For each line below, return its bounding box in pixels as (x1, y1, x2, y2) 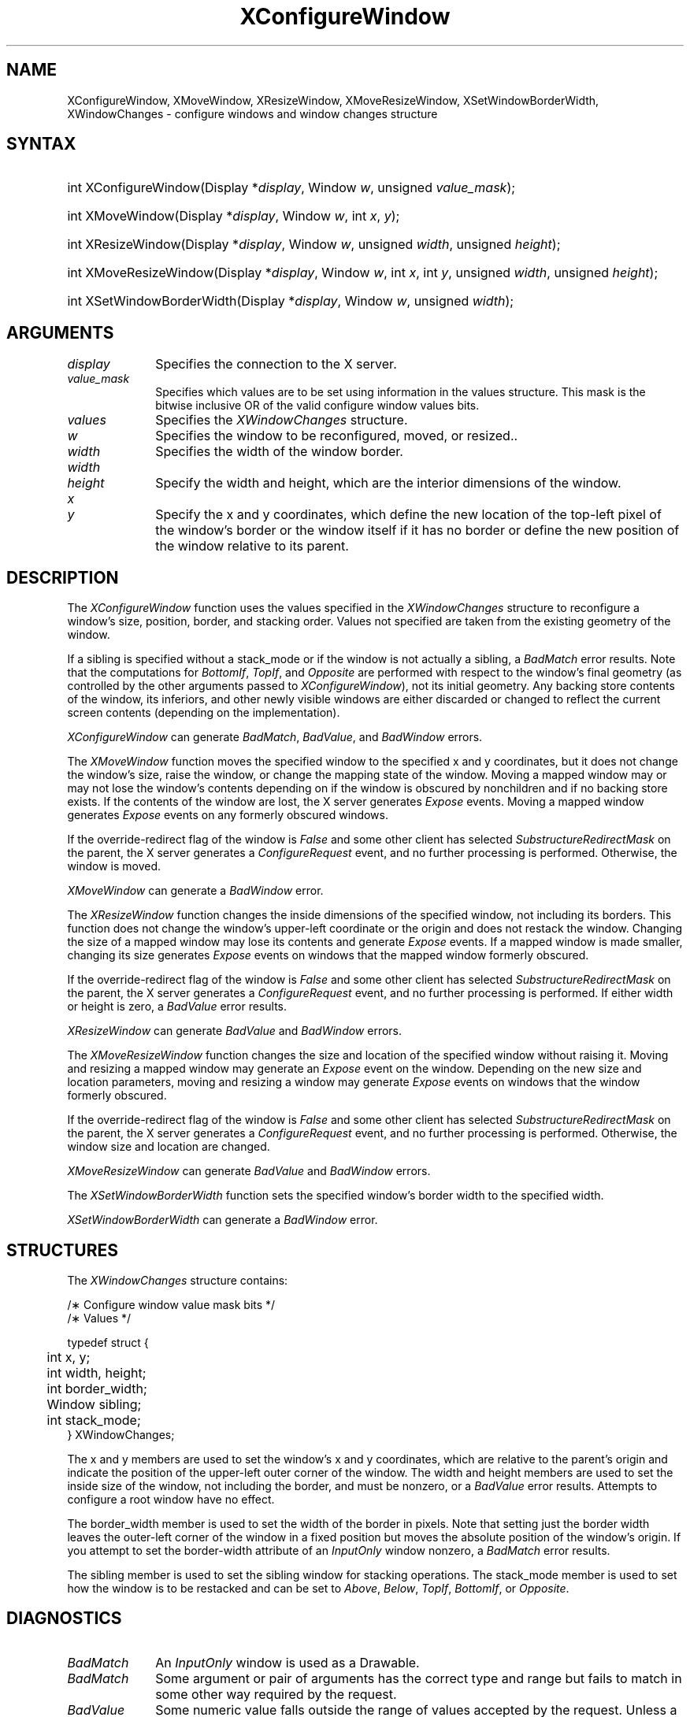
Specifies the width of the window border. (155, 443, 403, 460)
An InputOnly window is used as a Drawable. (155, 1654, 420, 1671)
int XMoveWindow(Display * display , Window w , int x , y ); (67, 208, 400, 224)
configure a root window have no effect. (67, 1492, 275, 1506)
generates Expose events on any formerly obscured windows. (67, 808, 388, 822)
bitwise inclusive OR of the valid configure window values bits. (155, 399, 480, 413)
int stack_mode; (46, 1411, 141, 1428)
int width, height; (46, 1364, 147, 1381)
